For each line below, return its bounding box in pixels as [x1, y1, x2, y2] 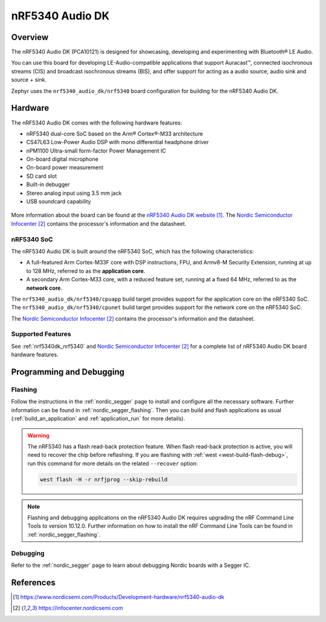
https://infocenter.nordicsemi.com [38, 604, 123, 612]
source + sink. [11, 76, 47, 83]
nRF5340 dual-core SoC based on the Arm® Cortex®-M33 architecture [26, 130, 203, 137]
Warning [27, 431, 50, 439]
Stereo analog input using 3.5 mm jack [26, 189, 122, 197]
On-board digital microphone [26, 155, 99, 163]
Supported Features [11, 330, 72, 338]
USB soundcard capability [26, 198, 91, 205]
